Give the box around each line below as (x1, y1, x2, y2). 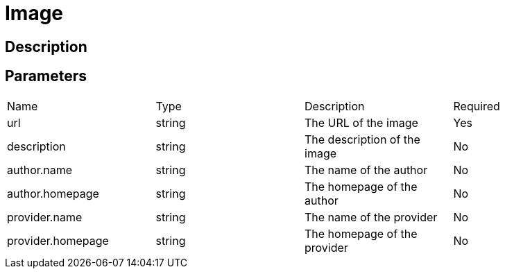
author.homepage (7, 186, 99, 200)
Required (453, 99, 500, 113)
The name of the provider (305, 209, 438, 224)
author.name (7, 162, 73, 177)
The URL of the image (305, 115, 418, 130)
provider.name (7, 209, 83, 224)
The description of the (305, 132, 420, 146)
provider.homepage (7, 233, 109, 248)
